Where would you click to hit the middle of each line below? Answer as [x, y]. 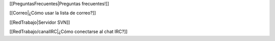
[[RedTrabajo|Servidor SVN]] [40, 22]
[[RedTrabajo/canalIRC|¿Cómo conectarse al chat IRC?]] [68, 32]
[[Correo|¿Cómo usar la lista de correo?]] [53, 13]
